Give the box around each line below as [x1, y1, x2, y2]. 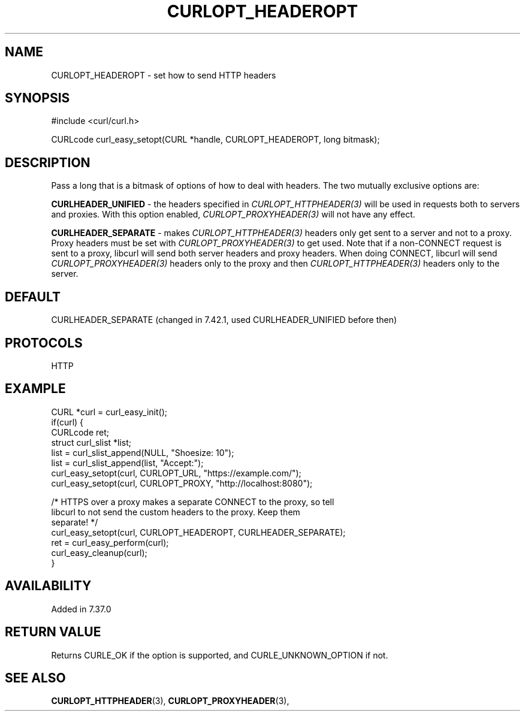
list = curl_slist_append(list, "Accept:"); [51, 457, 204, 468]
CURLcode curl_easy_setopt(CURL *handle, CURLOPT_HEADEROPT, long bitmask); [51, 134, 380, 145]
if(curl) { [51, 416, 84, 427]
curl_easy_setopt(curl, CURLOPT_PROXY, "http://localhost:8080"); [51, 478, 313, 488]
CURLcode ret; [51, 427, 110, 437]
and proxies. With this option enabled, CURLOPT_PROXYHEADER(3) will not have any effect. [51, 209, 415, 220]
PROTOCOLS [5, 335, 83, 351]
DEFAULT [5, 289, 61, 304]
